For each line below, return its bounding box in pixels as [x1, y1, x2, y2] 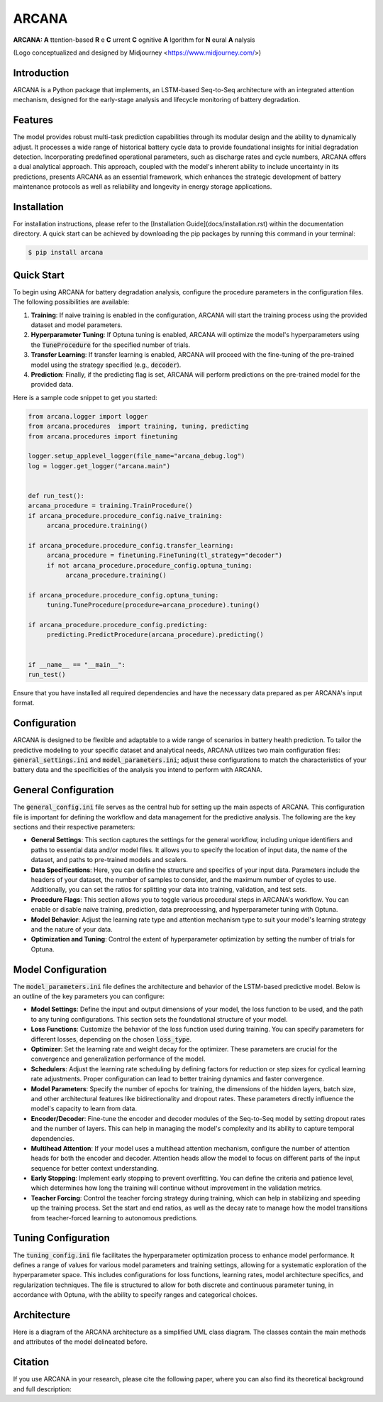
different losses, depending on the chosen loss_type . [30, 1034, 192, 1043]
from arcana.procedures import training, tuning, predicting [28, 422, 249, 431]
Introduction [13, 67, 70, 79]
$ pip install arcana [28, 248, 104, 257]
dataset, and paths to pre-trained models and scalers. [30, 856, 188, 864]
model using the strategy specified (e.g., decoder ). [30, 360, 182, 369]
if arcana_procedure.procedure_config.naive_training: [28, 512, 223, 519]
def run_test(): [28, 492, 85, 499]
